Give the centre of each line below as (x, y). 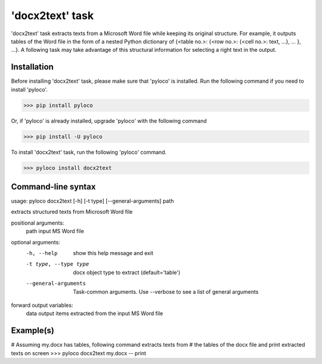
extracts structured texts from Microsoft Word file (72, 212)
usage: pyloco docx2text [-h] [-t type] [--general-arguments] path (92, 201)
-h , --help (42, 253)
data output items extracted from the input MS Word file (95, 313)
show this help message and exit (113, 253)
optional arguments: (36, 242)
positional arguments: (38, 223)
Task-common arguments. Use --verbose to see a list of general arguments (166, 291)
